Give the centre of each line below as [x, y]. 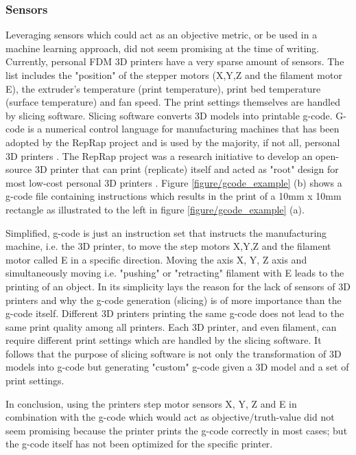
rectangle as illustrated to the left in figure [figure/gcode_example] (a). [155, 209]
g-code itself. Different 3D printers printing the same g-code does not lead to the [175, 313]
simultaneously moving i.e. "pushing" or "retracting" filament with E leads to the [175, 273]
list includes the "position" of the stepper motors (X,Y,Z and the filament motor [174, 75]
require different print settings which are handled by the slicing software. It [164, 340]
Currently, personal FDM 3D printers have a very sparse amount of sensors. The [175, 61]
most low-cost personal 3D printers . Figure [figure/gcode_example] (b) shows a [174, 182]
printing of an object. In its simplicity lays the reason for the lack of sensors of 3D [178, 286]
